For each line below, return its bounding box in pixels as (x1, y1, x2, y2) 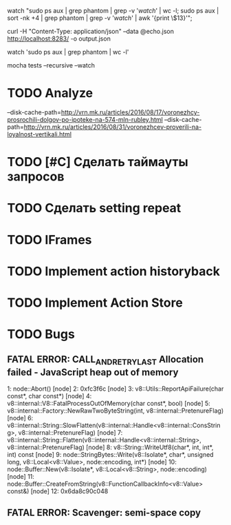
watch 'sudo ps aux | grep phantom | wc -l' (7, 48, 129, 56)
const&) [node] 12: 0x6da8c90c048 (7, 487, 109, 495)
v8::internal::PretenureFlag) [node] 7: (18, 429, 123, 437)
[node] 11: (7, 473, 34, 481)
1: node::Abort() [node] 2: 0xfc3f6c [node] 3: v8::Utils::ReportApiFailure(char (7, 384, 224, 393)
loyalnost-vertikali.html (7, 130, 72, 138)
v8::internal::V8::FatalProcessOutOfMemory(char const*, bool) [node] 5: (7, 400, 211, 408)
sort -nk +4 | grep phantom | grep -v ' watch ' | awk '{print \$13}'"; (7, 14, 192, 22)
